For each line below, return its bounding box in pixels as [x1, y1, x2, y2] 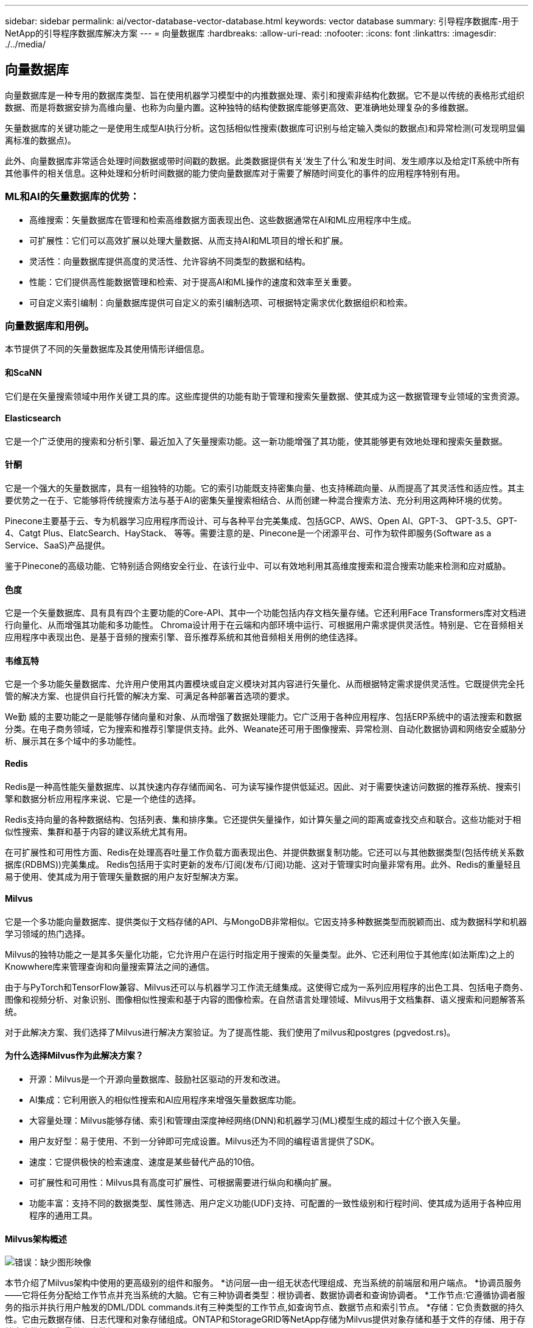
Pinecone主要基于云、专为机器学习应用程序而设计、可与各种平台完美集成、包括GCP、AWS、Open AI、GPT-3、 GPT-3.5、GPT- [5, 516, 518, 526]
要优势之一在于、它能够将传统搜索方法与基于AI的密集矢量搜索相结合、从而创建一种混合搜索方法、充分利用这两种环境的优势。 [5, 495, 507, 505]
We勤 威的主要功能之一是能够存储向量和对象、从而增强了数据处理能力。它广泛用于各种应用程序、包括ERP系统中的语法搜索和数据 [5, 711, 522, 722]
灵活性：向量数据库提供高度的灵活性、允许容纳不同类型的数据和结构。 [29, 255, 310, 266]
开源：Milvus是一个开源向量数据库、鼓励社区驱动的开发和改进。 [29, 1074, 286, 1085]
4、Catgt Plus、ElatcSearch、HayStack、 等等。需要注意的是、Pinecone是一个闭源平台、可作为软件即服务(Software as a [5, 528, 492, 538]
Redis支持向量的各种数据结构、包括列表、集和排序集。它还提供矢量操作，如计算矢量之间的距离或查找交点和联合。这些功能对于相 [5, 814, 521, 825]
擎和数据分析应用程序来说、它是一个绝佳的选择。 [5, 793, 201, 804]
